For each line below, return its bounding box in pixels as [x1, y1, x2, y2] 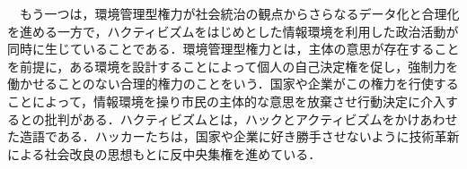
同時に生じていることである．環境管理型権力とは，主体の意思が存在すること [7, 39, 460, 58]
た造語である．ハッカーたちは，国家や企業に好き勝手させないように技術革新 [7, 127, 460, 146]
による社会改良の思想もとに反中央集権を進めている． [7, 144, 322, 163]
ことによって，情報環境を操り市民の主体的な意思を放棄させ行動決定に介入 [7, 91, 445, 110]
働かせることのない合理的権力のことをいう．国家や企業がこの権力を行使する [7, 74, 459, 93]
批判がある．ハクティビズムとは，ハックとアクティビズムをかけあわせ [44, 109, 458, 128]
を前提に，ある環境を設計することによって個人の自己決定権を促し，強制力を [7, 56, 459, 75]
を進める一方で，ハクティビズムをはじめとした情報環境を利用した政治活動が [7, 21, 459, 40]
